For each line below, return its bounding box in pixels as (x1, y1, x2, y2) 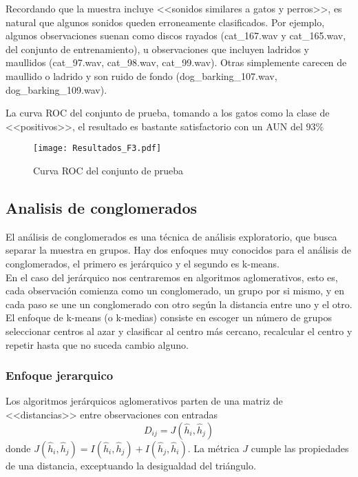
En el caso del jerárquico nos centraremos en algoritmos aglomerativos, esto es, (6, 270, 338, 284)
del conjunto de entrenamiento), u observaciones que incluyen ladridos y (6, 41, 309, 56)
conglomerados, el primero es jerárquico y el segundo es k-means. (6, 256, 280, 270)
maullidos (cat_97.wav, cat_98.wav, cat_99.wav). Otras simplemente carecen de (6, 55, 347, 70)
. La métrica (187, 440, 240, 455)
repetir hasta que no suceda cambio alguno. (6, 337, 189, 352)
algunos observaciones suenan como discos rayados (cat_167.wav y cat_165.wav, (6, 28, 346, 43)
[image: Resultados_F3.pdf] (33, 143, 162, 154)
